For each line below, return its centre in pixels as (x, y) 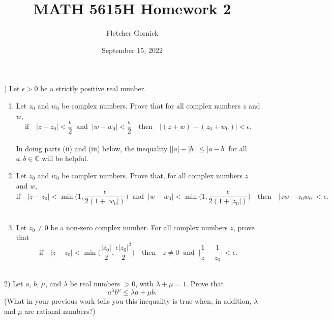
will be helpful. (65, 158)
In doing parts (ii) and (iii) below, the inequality (92, 148)
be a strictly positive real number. (93, 88)
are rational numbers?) (60, 311)
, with (145, 283)
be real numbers (95, 283)
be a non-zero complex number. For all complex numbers (139, 227)
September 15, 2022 (132, 50)
